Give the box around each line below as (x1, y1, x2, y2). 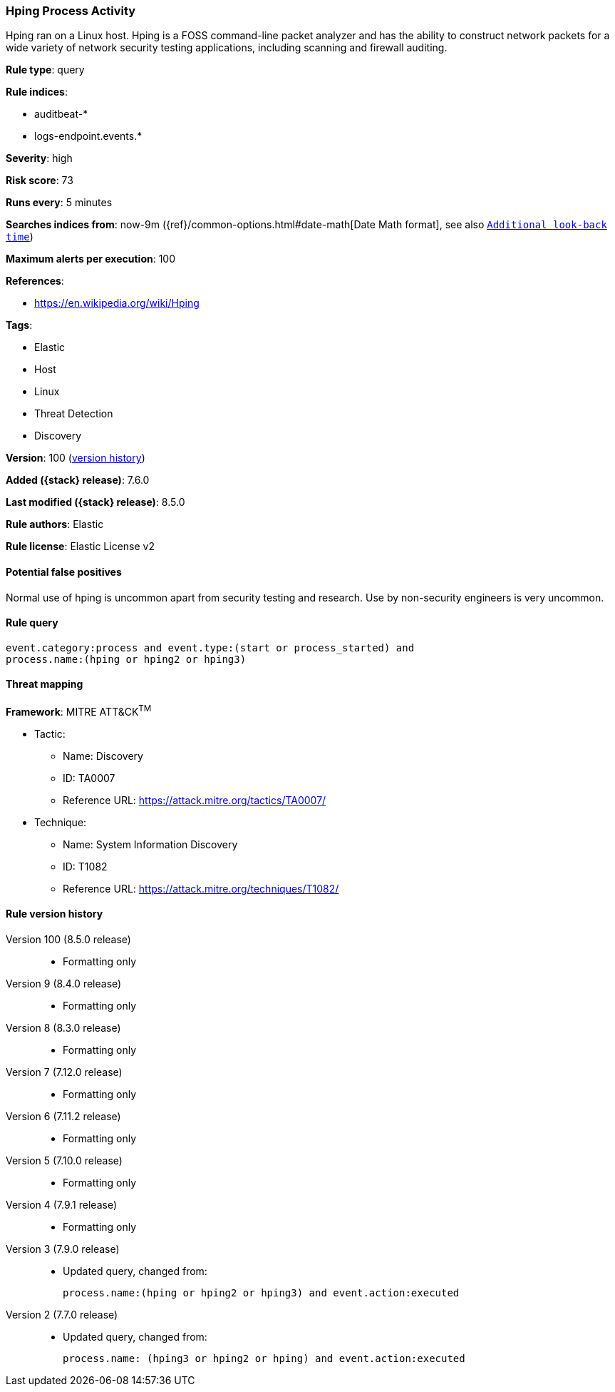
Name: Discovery (63, 749, 143, 762)
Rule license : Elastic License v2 (6, 540, 155, 553)
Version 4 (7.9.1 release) (6, 1198, 117, 1211)
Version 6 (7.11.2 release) (6, 1109, 121, 1122)
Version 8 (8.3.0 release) (6, 1021, 121, 1034)
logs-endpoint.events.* (34, 130, 143, 143)
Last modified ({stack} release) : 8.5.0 (6, 496, 185, 509)
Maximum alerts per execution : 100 (6, 253, 176, 265)
